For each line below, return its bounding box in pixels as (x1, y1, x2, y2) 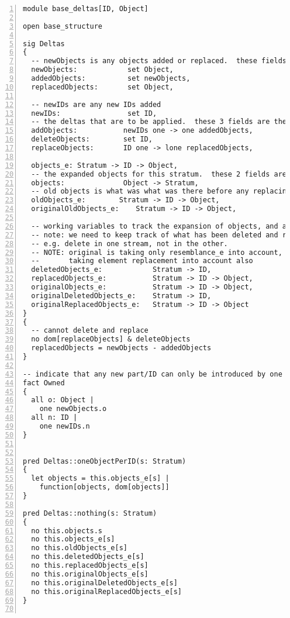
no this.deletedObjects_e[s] (31, 553, 144, 561)
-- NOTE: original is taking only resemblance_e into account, (31, 248, 282, 257)
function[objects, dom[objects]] (39, 483, 170, 492)
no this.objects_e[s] (31, 535, 115, 544)
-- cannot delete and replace (31, 326, 149, 335)
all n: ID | (31, 413, 78, 422)
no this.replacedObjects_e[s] (31, 561, 149, 569)
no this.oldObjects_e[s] (31, 544, 127, 553)
